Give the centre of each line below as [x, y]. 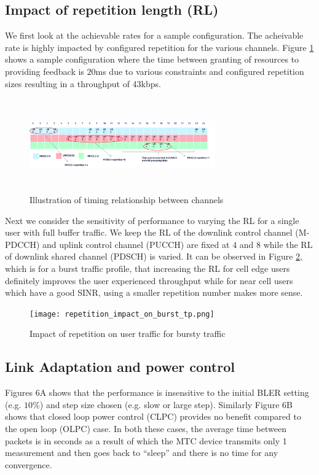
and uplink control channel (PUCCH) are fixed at [136, 244]
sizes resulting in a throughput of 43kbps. [83, 83]
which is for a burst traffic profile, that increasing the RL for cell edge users [148, 268]
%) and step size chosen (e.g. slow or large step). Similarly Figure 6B [163, 404]
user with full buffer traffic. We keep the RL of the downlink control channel [149, 232]
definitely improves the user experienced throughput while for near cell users [149, 280]
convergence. [29, 464]
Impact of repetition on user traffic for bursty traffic [128, 334]
